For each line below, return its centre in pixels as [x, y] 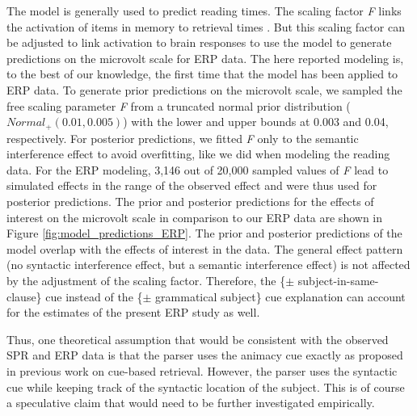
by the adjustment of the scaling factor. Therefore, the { [146, 280]
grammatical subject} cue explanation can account [280, 296]
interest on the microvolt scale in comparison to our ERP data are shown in [195, 217]
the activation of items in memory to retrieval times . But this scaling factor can [206, 26]
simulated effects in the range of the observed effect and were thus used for [192, 185]
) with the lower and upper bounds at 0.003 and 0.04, [256, 122]
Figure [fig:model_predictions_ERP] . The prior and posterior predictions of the [204, 233]
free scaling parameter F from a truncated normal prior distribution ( [179, 105]
